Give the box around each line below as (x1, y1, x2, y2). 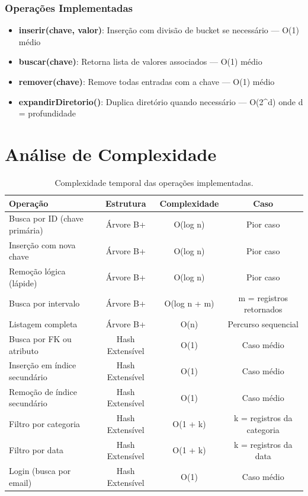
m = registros (238, 291, 288, 304)
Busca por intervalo (9, 297, 80, 309)
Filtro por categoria (9, 418, 81, 430)
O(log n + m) (164, 297, 214, 309)
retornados (243, 303, 283, 315)
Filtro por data (9, 444, 64, 456)
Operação (9, 197, 49, 209)
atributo (9, 344, 38, 356)
